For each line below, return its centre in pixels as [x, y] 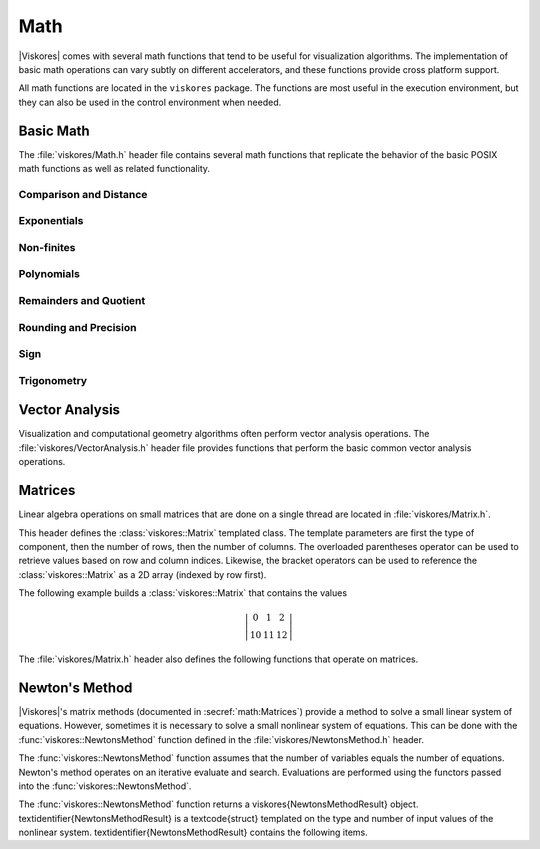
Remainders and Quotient [82, 301]
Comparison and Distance [83, 194]
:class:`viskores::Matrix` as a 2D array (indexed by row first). [142, 574]
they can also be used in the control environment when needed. [150, 102]
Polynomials [49, 274]
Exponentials [51, 221]
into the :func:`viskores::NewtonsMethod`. [105, 786]
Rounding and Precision [77, 327]
